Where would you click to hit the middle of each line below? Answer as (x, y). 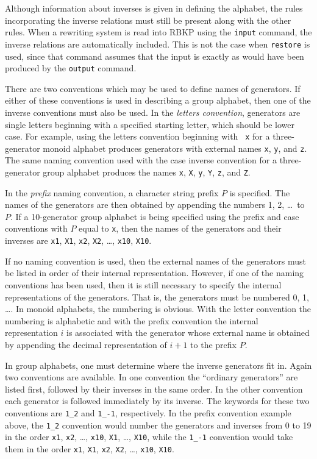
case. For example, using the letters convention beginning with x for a (137, 136)
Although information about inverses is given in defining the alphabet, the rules (154, 8)
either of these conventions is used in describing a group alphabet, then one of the (158, 100)
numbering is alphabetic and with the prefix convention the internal (132, 320)
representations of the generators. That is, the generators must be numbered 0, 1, (157, 297)
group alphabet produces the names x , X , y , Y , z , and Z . (147, 172)
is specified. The (260, 192)
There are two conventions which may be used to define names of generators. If (153, 88)
